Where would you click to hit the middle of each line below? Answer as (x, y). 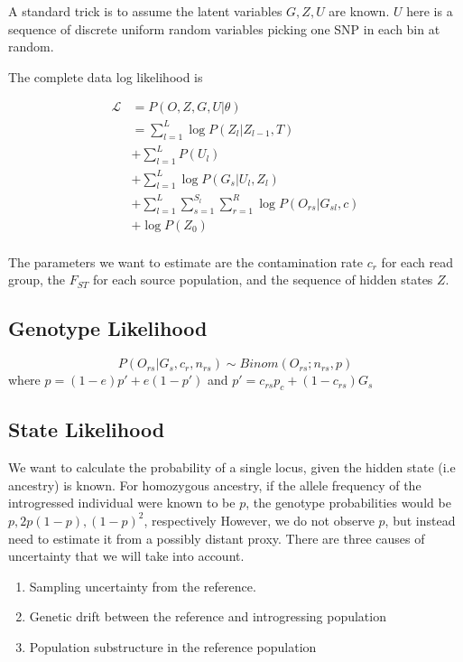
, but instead (420, 520)
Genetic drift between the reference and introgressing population (208, 616)
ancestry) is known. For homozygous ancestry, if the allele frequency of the (215, 485)
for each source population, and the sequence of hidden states (263, 280)
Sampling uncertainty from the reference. (143, 586)
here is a (430, 11)
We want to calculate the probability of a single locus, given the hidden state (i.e (232, 467)
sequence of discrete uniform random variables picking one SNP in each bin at (224, 28)
